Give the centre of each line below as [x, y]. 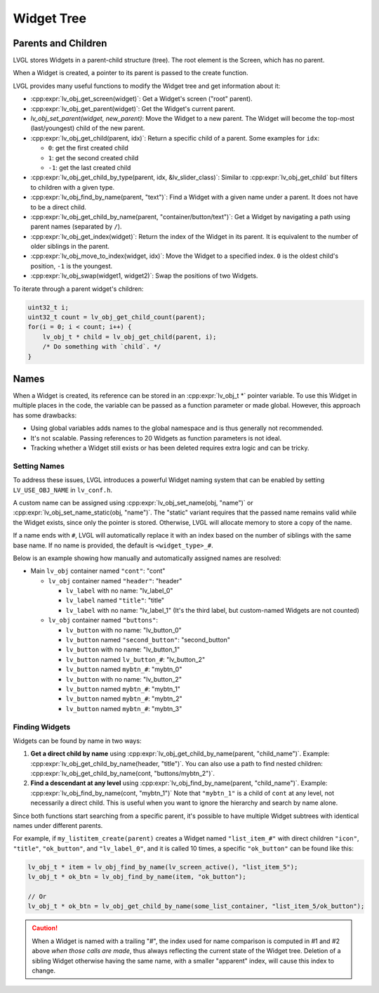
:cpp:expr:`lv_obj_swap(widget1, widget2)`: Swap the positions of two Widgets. [144, 276]
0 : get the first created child [88, 148]
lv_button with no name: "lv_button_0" [124, 630]
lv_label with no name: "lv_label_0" [119, 591]
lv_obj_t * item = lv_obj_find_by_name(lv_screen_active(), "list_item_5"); [163, 867]
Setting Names [39, 466]
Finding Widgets [42, 727]
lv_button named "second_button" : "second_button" [148, 640]
